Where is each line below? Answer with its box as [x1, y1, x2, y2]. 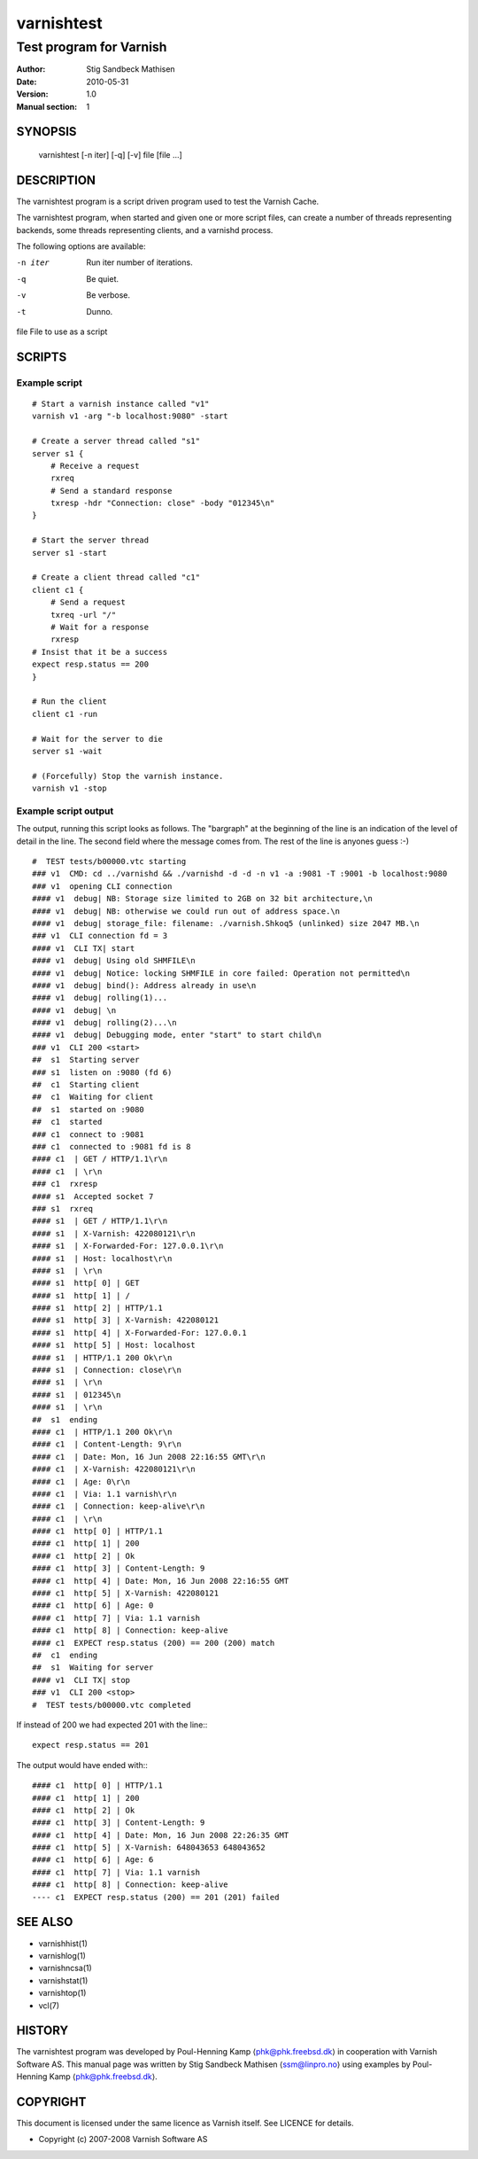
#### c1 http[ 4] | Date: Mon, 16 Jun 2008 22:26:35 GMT [32, 1830, 289, 1840]
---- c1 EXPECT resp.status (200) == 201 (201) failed [32, 1892, 280, 1902]
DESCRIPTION [16, 173, 96, 188]
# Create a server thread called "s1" [32, 436, 201, 447]
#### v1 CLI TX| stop [32, 1675, 131, 1685]
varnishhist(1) [38, 1937, 89, 1949]
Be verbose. [86, 290, 131, 300]
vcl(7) [38, 1999, 60, 2011]
